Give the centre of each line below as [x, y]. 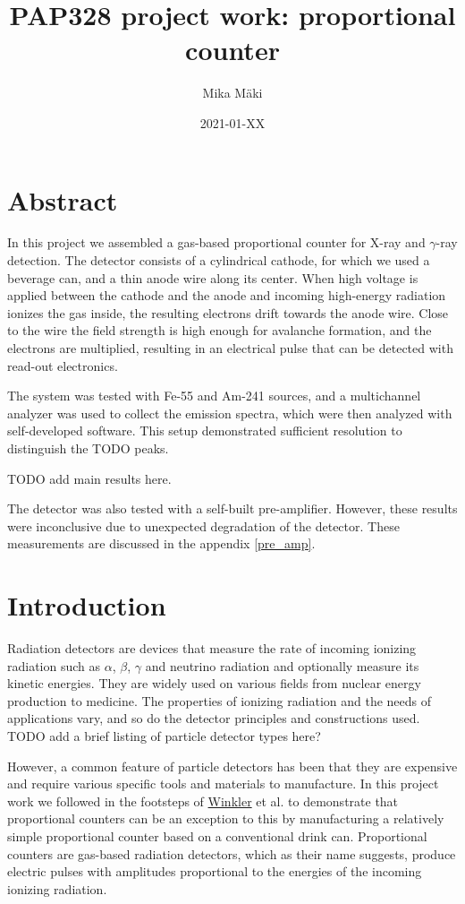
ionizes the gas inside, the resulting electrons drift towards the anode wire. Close [228, 312]
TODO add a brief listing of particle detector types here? [164, 736]
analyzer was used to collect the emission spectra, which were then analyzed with [230, 413]
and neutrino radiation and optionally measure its [282, 665]
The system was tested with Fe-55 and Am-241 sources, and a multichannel [214, 396]
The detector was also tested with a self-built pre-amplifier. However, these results [232, 508]
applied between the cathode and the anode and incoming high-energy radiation [227, 295]
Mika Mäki [232, 93]
